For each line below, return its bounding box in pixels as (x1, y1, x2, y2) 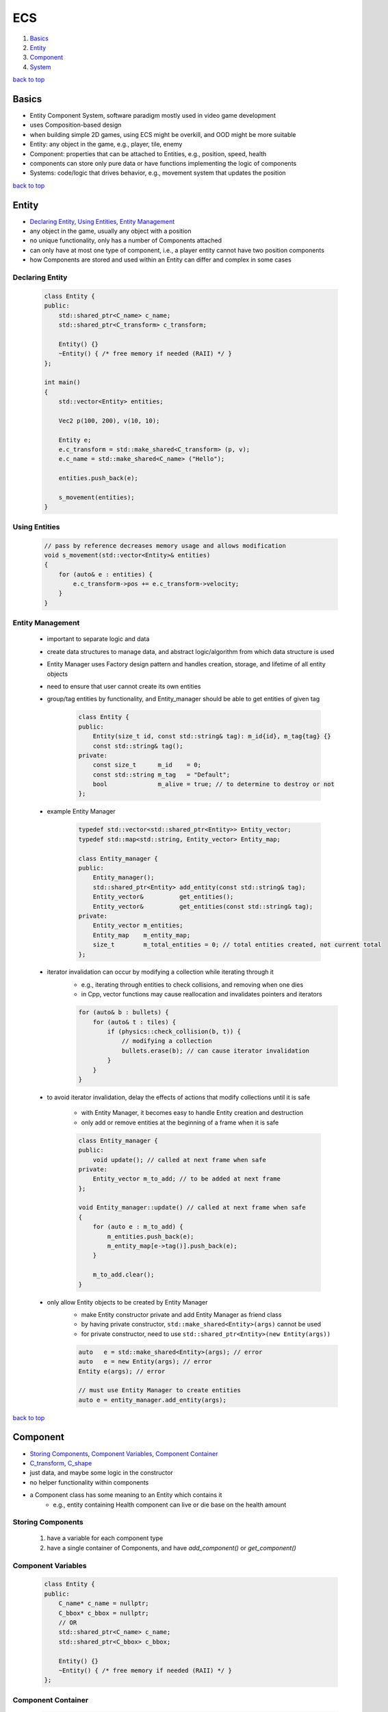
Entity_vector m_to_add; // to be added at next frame (92, 1175, 281, 1183)
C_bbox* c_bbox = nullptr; (58, 1609, 150, 1617)
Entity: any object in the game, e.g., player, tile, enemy (29, 140, 183, 149)
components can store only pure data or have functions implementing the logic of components (29, 159, 297, 167)
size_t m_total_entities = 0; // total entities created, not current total (92, 941, 382, 948)
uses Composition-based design (29, 121, 122, 129)
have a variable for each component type (47, 1534, 164, 1542)
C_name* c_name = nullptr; (58, 1600, 150, 1607)
